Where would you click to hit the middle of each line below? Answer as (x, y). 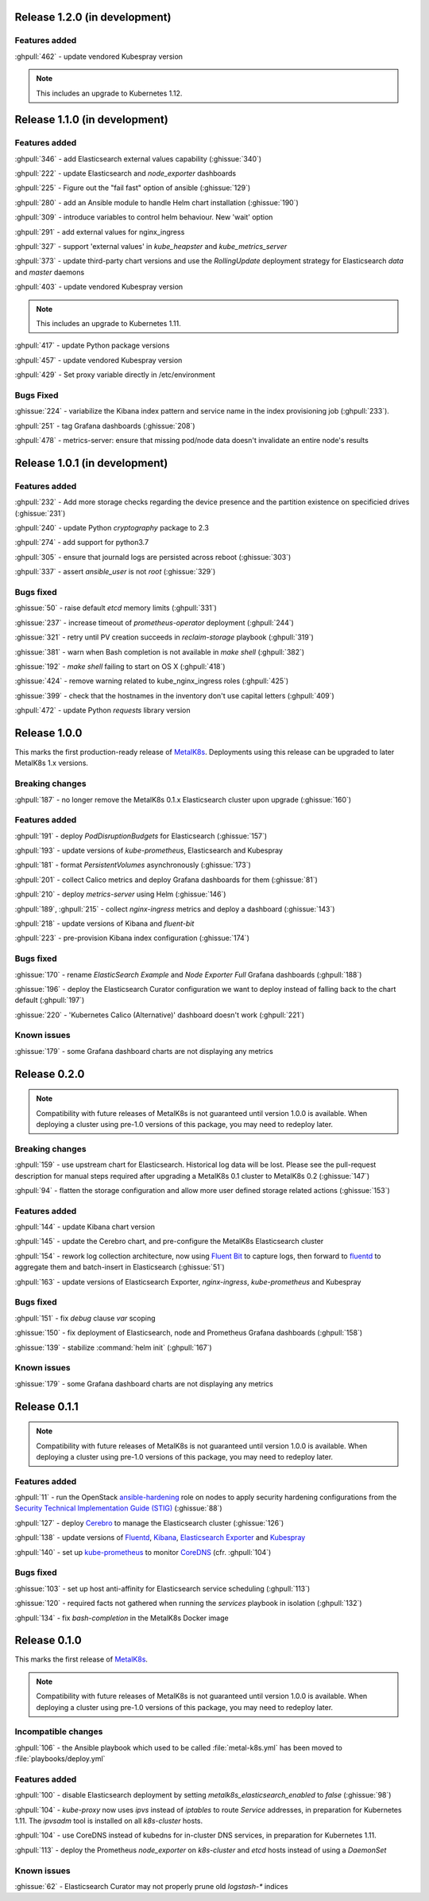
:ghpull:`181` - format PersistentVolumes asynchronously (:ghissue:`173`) (133, 865)
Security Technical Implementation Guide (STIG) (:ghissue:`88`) (118, 1508)
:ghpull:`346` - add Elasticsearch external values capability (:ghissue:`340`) (138, 158)
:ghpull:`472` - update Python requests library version (102, 710)
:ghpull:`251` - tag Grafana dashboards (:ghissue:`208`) (105, 426)
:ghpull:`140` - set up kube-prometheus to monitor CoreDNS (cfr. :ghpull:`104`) (143, 1552)
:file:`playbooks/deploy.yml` (60, 1759)
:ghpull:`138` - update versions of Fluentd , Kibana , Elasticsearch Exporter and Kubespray (160, 1538)
